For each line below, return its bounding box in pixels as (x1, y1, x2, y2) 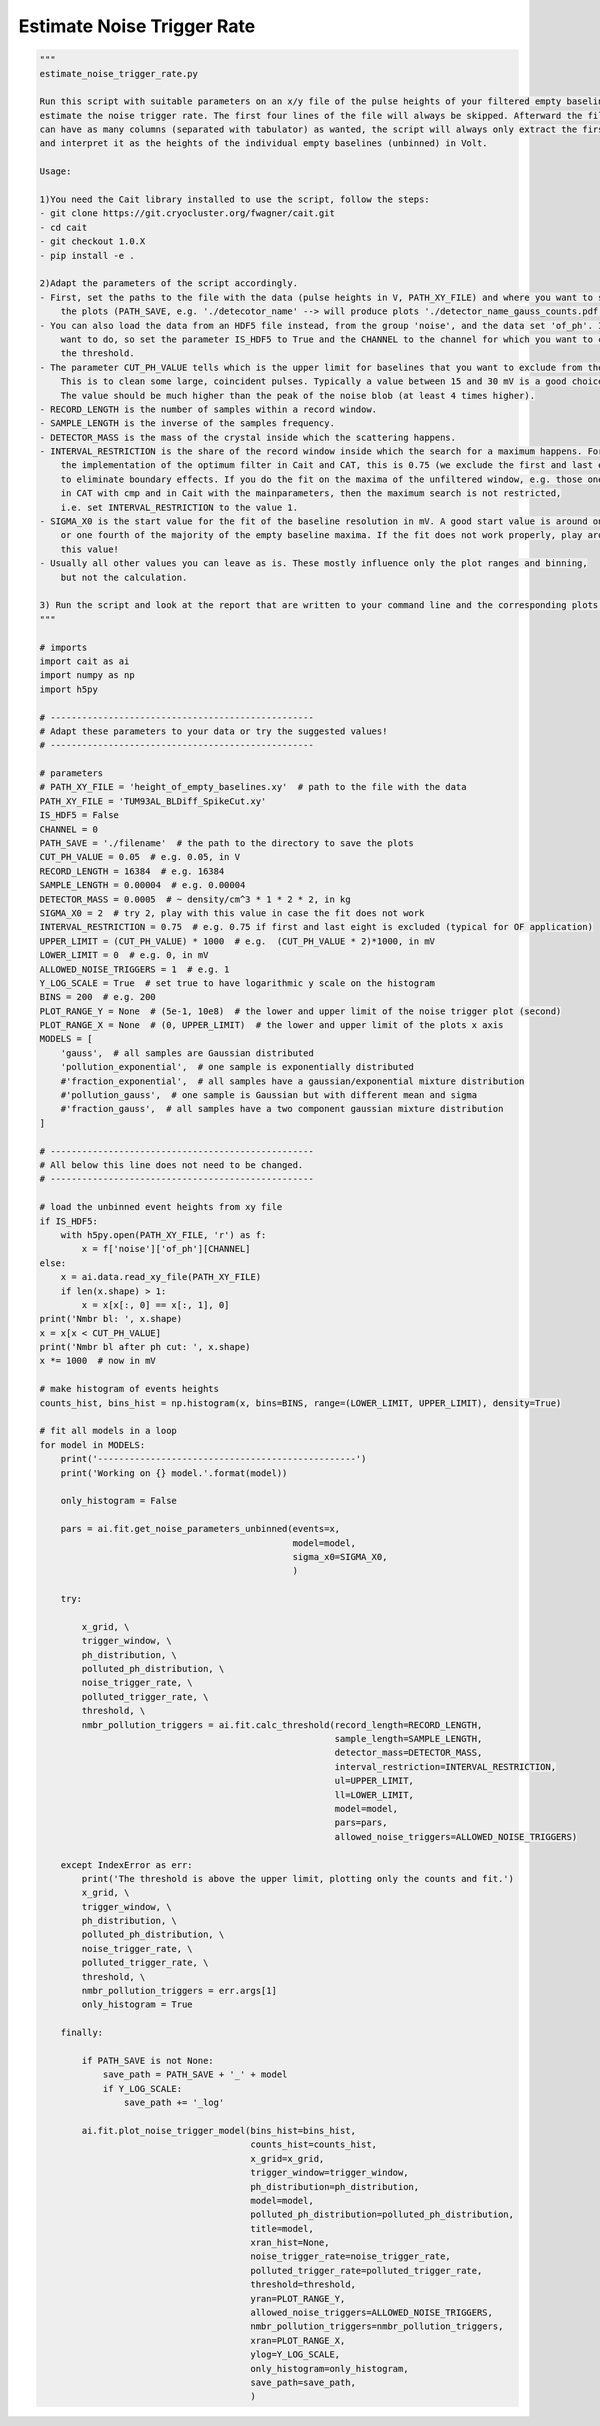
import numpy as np (39, 670, 135, 681)
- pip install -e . (39, 250, 135, 261)
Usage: (39, 166, 72, 177)
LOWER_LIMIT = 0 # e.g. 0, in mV (39, 950, 209, 961)
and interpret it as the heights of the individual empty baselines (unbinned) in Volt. (39, 138, 489, 149)
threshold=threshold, (250, 2279, 357, 2290)
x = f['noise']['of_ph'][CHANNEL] (81, 1243, 251, 1255)
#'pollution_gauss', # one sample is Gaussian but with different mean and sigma (60, 1090, 478, 1101)
